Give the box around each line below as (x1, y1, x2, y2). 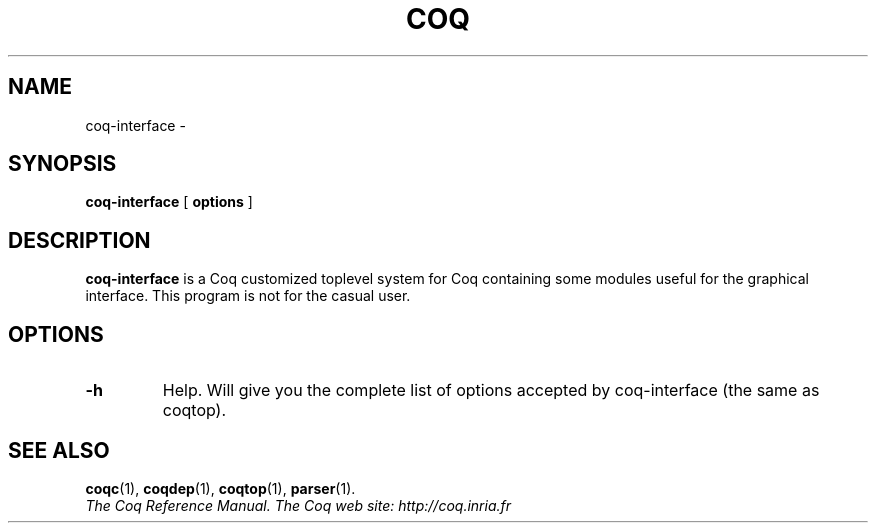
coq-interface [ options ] (85, 193, 253, 211)
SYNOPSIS (8, 151, 117, 177)
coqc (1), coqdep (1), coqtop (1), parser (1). (85, 479, 356, 497)
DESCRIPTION (8, 227, 151, 253)
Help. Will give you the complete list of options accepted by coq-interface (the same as (162, 380, 820, 401)
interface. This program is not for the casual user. (85, 287, 411, 305)
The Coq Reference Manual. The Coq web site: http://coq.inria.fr (85, 496, 512, 514)
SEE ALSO (8, 437, 110, 463)
